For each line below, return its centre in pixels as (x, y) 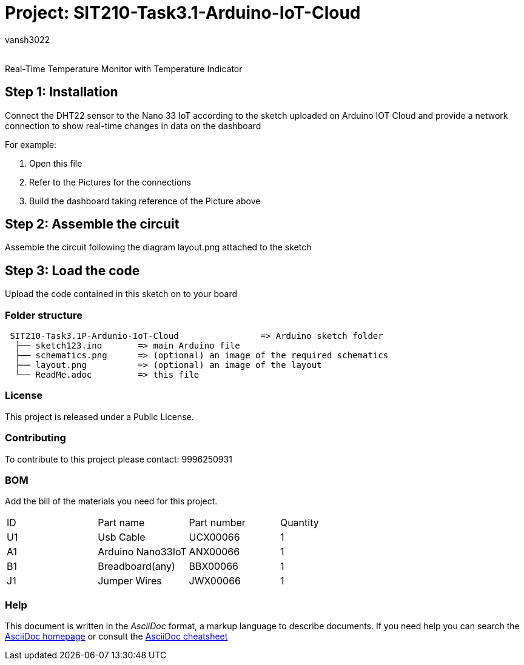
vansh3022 (28, 39)
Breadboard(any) (136, 566)
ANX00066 (214, 552)
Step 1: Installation (62, 92)
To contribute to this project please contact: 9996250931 (119, 459)
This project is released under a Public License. (99, 416)
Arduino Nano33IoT (142, 552)
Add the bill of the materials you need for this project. (111, 501)
